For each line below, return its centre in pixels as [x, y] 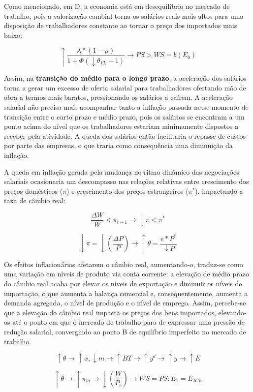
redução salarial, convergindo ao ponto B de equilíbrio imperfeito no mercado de [125, 332]
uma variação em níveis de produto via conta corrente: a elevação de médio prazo [126, 274]
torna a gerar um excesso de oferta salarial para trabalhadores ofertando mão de [125, 87]
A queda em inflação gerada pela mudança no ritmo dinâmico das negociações [122, 171]
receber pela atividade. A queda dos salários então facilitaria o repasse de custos [125, 136]
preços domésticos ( [33, 191]
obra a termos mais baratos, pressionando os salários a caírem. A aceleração [118, 97]
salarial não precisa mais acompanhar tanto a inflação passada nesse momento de [126, 106]
